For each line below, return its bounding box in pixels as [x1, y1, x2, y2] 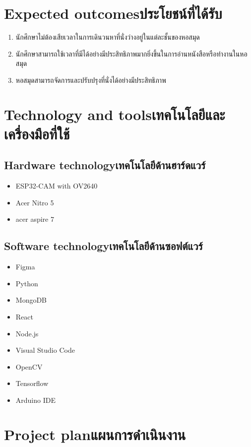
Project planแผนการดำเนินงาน [4, 424, 186, 444]
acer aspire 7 [15, 214, 54, 224]
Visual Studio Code [15, 345, 75, 355]
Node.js [15, 328, 39, 338]
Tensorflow [15, 378, 49, 388]
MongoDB [15, 295, 47, 305]
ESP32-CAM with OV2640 [15, 181, 98, 191]
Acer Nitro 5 [15, 197, 54, 207]
